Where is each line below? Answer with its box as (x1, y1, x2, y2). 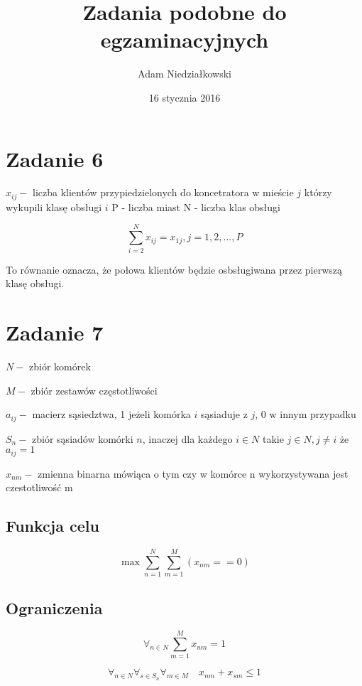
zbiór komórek (29, 358, 91, 373)
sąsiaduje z (200, 407, 248, 422)
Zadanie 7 (6, 317, 104, 346)
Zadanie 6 (6, 144, 104, 173)
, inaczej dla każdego (142, 431, 233, 446)
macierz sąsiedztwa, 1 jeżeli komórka (32, 407, 191, 422)
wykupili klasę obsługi (6, 199, 102, 214)
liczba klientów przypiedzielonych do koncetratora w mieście (33, 185, 294, 200)
